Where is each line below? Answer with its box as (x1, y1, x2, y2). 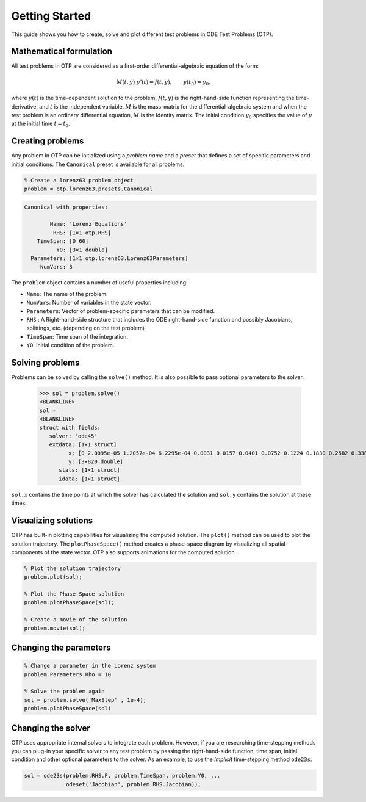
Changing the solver (11, 723, 91, 733)
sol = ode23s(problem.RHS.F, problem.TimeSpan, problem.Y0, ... (24, 772, 221, 779)
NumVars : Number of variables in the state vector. (26, 299, 152, 306)
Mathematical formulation (11, 46, 113, 57)
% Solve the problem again (24, 688, 105, 695)
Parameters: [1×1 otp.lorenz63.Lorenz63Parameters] (30, 255, 188, 262)
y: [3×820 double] (68, 458, 123, 465)
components (11, 548, 43, 555)
